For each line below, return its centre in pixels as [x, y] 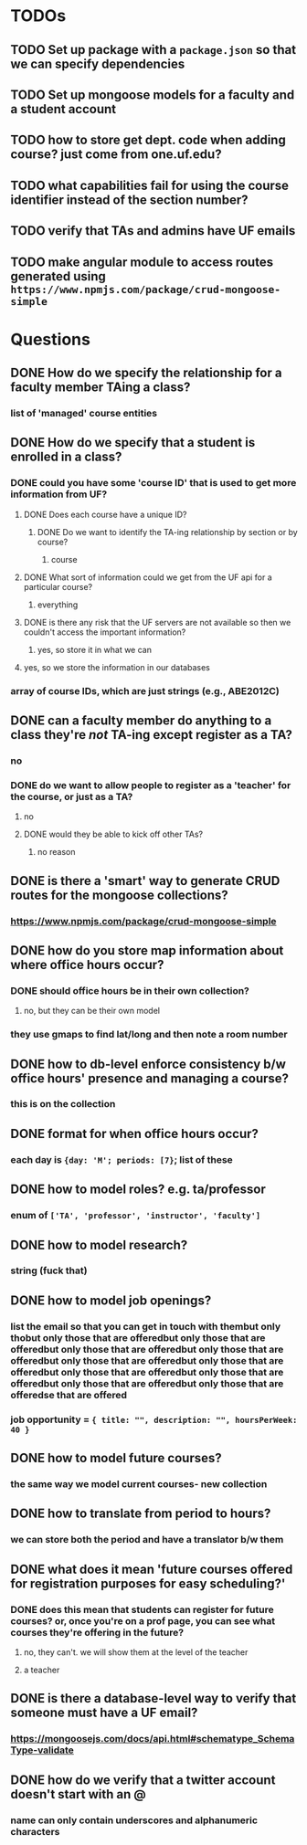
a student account [64, 109]
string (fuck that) [49, 1270]
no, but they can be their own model [92, 1011]
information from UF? [59, 494]
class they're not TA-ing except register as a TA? [152, 735]
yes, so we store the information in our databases [117, 667]
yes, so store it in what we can [94, 649]
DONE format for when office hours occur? [135, 1133]
